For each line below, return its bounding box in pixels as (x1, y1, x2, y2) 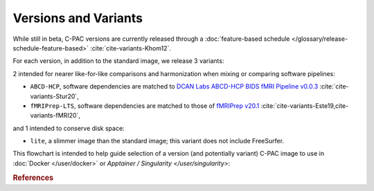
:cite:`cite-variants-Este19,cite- (260, 101, 349, 110)
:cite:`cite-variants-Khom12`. (90, 44, 171, 52)
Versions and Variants (12, 10, 143, 26)
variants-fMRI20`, (30, 111, 81, 120)
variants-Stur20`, (30, 92, 79, 100)
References (12, 173, 54, 183)
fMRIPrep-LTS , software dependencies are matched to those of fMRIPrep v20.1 (30, 101, 260, 110)
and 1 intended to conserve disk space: (12, 124, 125, 132)
